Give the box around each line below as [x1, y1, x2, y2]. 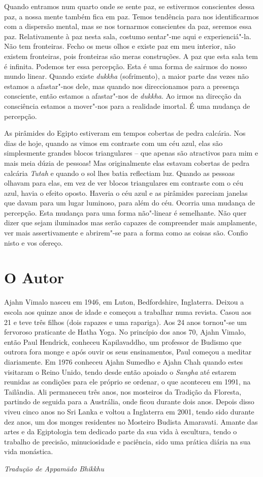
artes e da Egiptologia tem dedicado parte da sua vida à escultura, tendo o [4, 426, 237, 437]
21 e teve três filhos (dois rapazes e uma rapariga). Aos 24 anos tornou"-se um [4, 316, 247, 327]
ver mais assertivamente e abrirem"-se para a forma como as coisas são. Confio [4, 227, 248, 238]
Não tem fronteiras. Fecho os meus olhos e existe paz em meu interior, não [4, 41, 236, 51]
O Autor [4, 267, 64, 288]
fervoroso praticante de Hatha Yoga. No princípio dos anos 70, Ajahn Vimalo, [4, 326, 246, 337]
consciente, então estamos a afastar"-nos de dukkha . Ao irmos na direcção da [4, 91, 242, 101]
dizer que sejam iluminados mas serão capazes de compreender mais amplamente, [4, 217, 257, 228]
